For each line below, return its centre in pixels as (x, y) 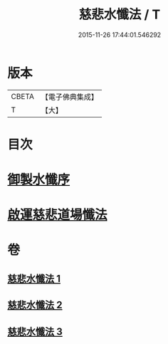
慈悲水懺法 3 (35, 332)
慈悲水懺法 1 (34, 278)
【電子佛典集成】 (69, 97)
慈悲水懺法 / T (120, 15)
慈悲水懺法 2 (35, 305)
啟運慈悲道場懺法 (58, 215)
